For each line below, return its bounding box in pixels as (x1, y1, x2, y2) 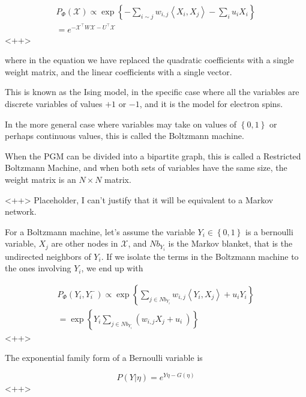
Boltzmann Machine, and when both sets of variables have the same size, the (5, 161, 287, 174)
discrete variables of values (5, 97, 103, 110)
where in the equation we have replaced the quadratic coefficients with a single (5, 54, 294, 66)
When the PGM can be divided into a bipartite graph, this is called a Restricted (5, 149, 301, 162)
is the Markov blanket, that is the (168, 237, 293, 250)
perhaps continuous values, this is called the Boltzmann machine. (5, 129, 244, 142)
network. (5, 205, 37, 218)
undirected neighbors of (5, 250, 91, 262)
